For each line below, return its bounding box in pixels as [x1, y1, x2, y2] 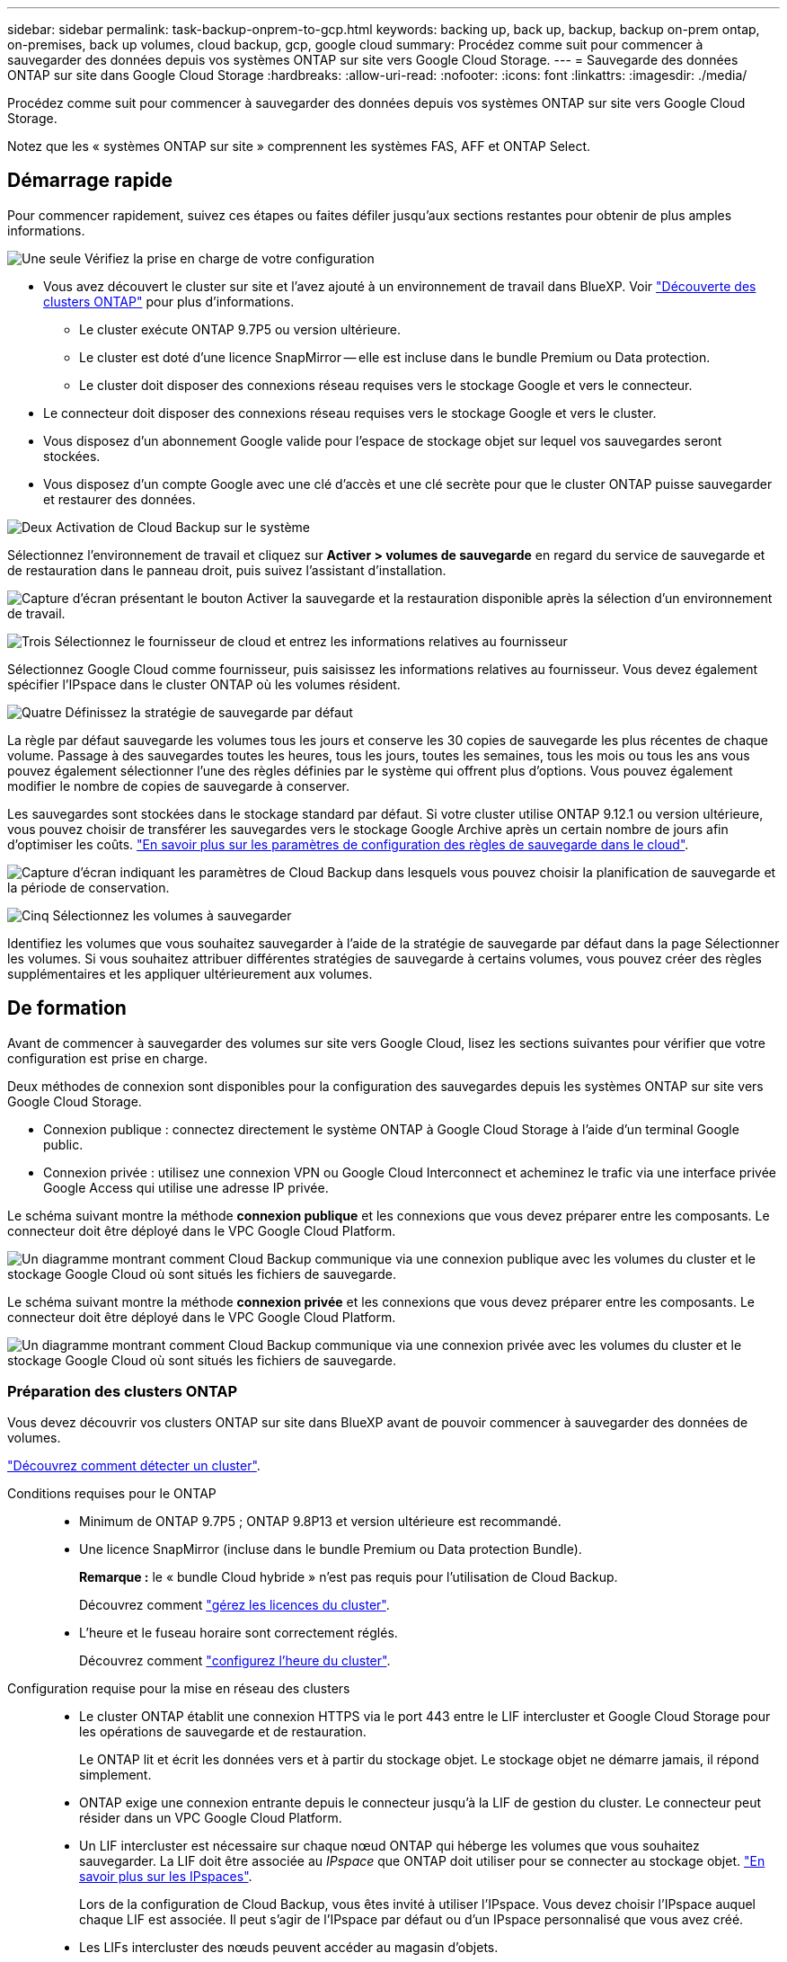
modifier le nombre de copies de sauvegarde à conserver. [7, 777, 350, 794]
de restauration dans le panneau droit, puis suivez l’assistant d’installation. [7, 562, 447, 578]
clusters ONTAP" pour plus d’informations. [43, 293, 295, 309]
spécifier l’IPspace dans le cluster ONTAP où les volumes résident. [7, 676, 401, 692]
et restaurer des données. [43, 491, 196, 507]
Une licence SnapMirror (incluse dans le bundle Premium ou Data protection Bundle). [79, 1541, 582, 1558]
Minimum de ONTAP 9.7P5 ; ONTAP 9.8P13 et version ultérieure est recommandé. [79, 1514, 562, 1530]
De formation [7, 997, 127, 1020]
